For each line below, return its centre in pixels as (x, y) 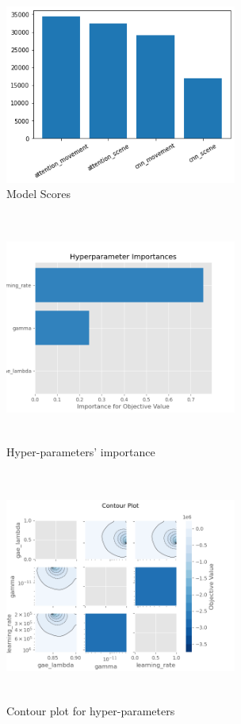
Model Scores (39, 194)
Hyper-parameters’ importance (81, 452)
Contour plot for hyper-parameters (91, 710)
